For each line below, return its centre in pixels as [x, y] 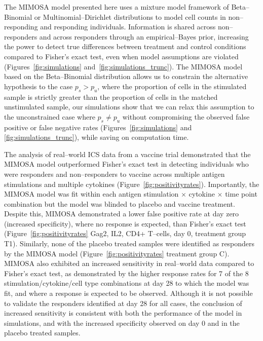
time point [241, 194]
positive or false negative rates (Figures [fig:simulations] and [98, 127]
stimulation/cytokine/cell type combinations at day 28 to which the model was [127, 283]
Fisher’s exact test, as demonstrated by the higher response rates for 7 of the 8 [126, 273]
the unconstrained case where [50, 116]
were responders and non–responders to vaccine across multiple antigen [115, 174]
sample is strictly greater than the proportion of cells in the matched [111, 97]
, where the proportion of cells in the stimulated [172, 86]
